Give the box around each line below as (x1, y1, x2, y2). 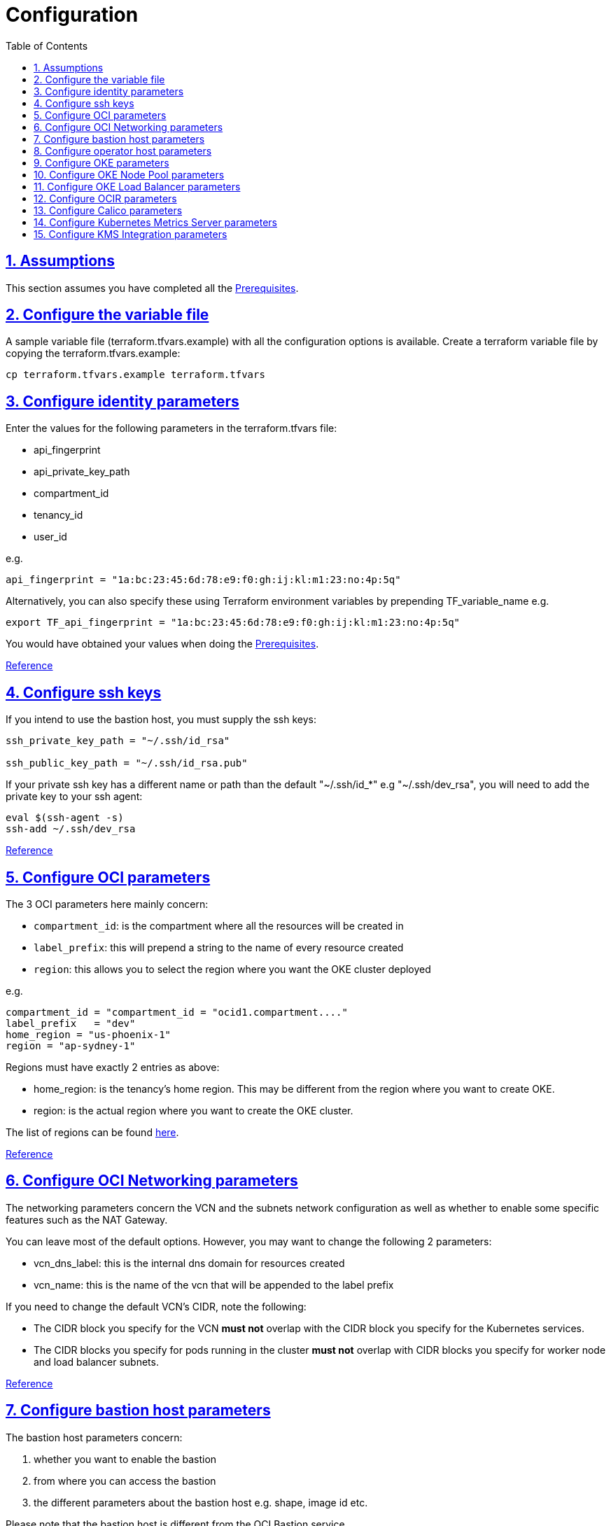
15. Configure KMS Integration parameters (34, 227, 227, 240)
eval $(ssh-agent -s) (6, 812, 124, 824)
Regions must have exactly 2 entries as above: (6, 1060, 220, 1073)
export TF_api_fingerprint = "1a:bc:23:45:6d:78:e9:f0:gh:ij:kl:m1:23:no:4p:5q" (6, 617, 461, 629)
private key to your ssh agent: (6, 790, 143, 803)
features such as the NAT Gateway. (6, 1213, 168, 1226)
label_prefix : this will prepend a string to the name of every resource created (34, 941, 404, 953)
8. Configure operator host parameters (34, 144, 212, 157)
